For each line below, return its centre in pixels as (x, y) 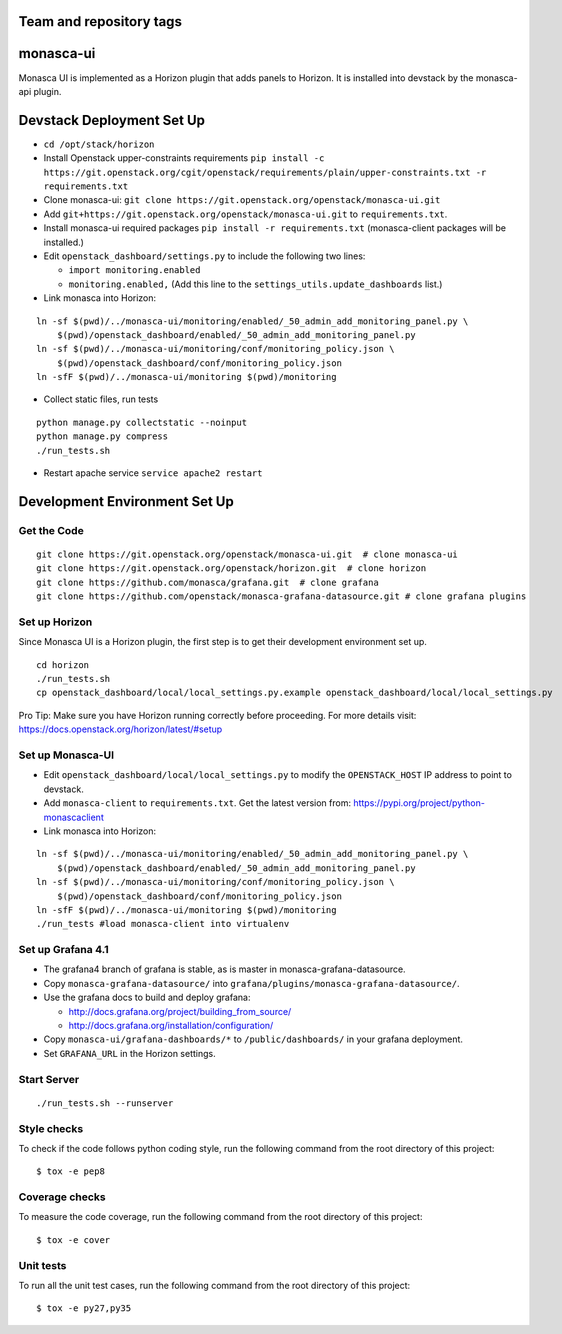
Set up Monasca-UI (66, 755)
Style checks (51, 1128)
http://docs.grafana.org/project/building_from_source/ (180, 1011)
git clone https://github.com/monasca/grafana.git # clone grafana (207, 582)
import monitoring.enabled (134, 270)
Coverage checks (62, 1197)
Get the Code (51, 530)
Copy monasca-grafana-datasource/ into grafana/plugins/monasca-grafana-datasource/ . (251, 983)
